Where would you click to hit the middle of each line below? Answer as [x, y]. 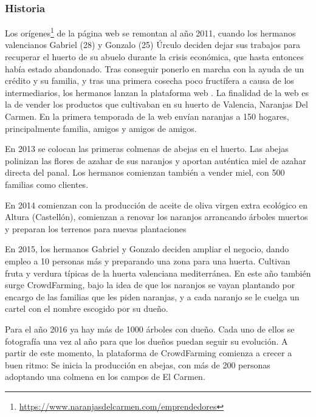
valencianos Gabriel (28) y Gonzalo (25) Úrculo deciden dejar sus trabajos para [153, 45]
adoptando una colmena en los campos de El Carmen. [105, 377]
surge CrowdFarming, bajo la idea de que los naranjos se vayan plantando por [150, 285]
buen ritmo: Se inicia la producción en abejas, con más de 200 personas [138, 364]
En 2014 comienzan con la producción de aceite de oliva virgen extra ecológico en [156, 205]
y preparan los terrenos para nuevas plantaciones [96, 228]
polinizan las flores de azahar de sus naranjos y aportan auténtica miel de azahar [156, 160]
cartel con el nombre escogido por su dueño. [87, 308]
